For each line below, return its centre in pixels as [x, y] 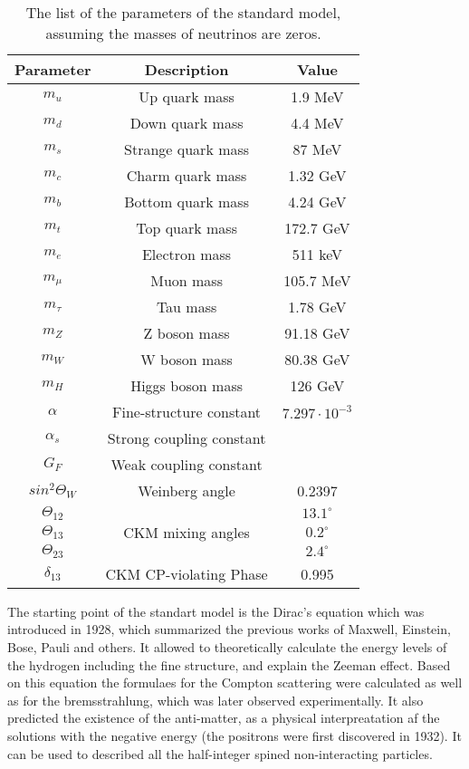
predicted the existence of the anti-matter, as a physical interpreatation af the [224, 718]
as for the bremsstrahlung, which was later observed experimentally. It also [215, 700]
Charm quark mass [187, 175]
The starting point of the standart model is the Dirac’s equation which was [216, 611]
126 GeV [317, 385]
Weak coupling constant [187, 464]
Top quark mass [187, 228]
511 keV [317, 254]
